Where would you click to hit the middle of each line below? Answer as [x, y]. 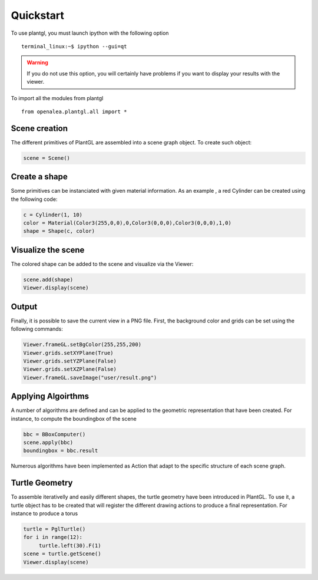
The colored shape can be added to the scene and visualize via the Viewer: [102, 264]
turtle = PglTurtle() [54, 529]
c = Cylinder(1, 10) [53, 215]
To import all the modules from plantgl [57, 98]
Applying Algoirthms [50, 396]
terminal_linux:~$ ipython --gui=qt [74, 46]
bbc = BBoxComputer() [54, 434]
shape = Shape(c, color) [59, 231]
